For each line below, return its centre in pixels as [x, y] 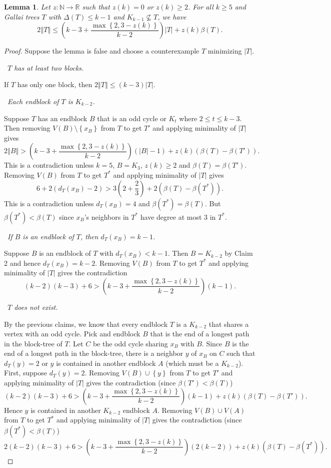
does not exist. [36, 307]
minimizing [225, 51]
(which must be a [192, 363]
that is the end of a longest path [200, 334]
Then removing [27, 128]
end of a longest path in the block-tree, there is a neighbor [94, 353]
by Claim [239, 253]
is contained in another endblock [106, 363]
